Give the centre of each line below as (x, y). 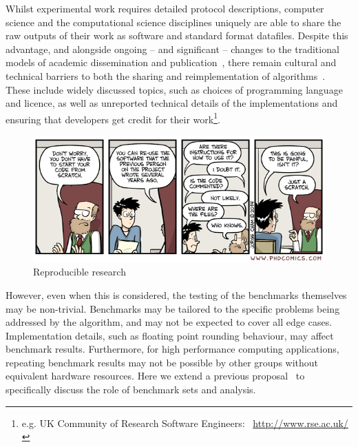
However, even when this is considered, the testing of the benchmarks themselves (176, 294)
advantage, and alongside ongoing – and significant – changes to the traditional (172, 49)
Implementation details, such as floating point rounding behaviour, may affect (170, 335)
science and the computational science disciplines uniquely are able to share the (173, 22)
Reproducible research (80, 272)
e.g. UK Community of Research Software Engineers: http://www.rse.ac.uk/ (185, 423)
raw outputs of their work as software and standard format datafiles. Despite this (177, 35)
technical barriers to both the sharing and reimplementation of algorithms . (166, 75)
